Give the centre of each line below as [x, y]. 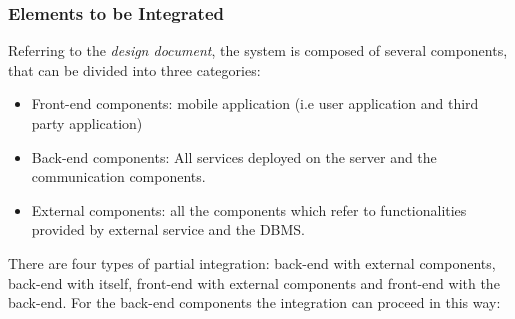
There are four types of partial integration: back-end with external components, [252, 262]
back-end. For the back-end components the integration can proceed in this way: [254, 302]
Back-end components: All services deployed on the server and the [234, 156]
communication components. [118, 176]
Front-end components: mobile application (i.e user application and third [255, 103]
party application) [87, 123]
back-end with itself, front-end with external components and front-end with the [254, 282]
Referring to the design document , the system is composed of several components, [258, 50]
